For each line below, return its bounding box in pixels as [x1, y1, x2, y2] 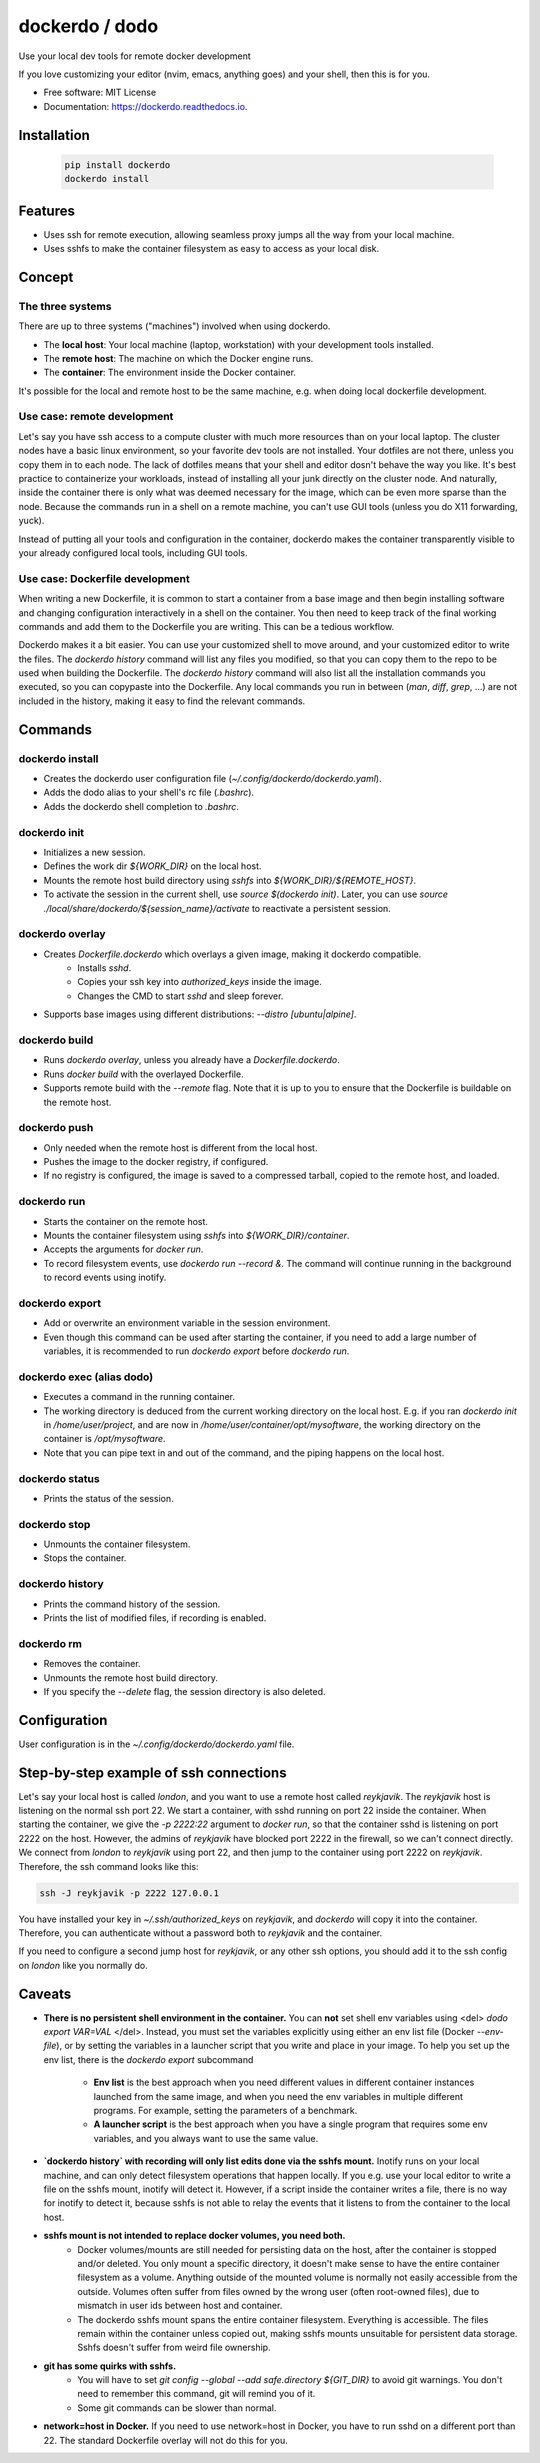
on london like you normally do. [18, 1959, 149, 1971]
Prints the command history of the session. [43, 1598, 221, 1610]
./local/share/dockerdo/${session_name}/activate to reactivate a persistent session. [43, 902, 392, 914]
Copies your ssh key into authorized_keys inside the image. [77, 976, 322, 988]
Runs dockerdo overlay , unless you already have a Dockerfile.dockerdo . [43, 1054, 340, 1066]
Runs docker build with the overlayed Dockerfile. [43, 1068, 244, 1080]
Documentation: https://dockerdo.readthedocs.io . [43, 100, 248, 112]
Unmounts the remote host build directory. [43, 1671, 219, 1684]
